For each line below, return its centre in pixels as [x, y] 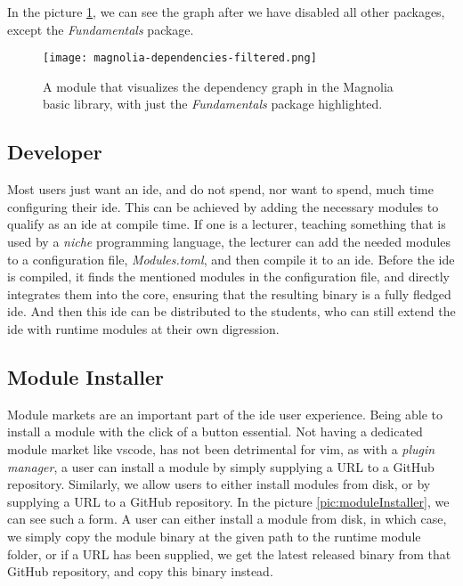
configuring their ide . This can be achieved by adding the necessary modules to [223, 206]
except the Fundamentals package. [101, 29]
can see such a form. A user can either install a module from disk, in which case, [227, 519]
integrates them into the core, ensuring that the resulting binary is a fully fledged [229, 293]
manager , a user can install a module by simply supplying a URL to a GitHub [221, 466]
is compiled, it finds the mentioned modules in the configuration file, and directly [228, 277]
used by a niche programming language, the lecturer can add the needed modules [229, 242]
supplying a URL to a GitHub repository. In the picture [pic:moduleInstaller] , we [228, 501]
